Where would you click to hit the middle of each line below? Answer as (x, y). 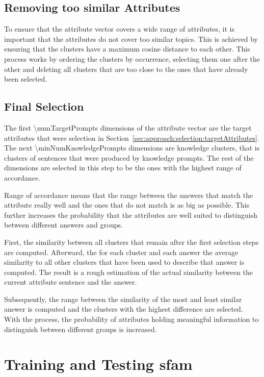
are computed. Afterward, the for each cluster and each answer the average (121, 252)
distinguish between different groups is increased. (81, 329)
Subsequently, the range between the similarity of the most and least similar (123, 299)
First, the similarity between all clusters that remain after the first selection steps (131, 242)
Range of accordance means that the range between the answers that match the (129, 195)
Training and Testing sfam (98, 364)
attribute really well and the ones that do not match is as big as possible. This (127, 205)
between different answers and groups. (63, 225)
